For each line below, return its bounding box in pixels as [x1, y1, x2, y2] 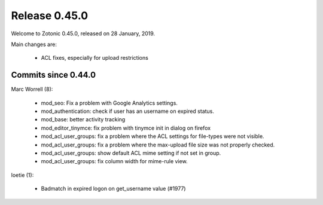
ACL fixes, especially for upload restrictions [41, 54, 149, 62]
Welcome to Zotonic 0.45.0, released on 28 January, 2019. [11, 30, 156, 37]
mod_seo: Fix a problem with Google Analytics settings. [41, 99, 178, 106]
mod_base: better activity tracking [41, 116, 126, 123]
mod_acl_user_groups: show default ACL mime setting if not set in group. [41, 149, 221, 157]
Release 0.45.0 [11, 9, 89, 22]
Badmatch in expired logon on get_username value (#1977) [41, 185, 186, 192]
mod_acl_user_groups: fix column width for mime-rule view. [41, 158, 188, 165]
